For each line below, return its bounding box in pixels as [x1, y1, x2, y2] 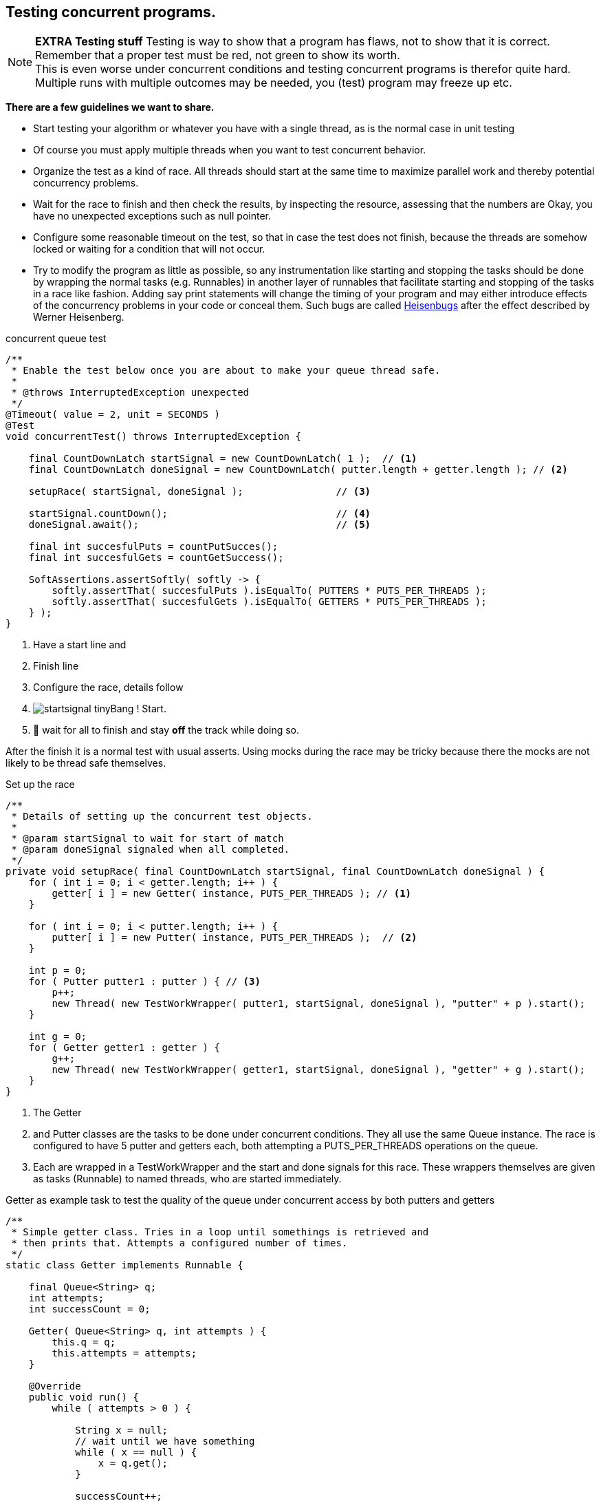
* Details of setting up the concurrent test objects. [11, 811, 313, 822]
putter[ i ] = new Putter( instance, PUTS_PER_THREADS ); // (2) [52, 932, 417, 944]
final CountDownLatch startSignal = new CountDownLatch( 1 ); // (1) [28, 453, 417, 465]
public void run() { [28, 1392, 139, 1403]
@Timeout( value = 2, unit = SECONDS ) [6, 409, 220, 421]
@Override [28, 1381, 81, 1392]
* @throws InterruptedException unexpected [11, 387, 250, 398]
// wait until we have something [75, 1436, 255, 1447]
